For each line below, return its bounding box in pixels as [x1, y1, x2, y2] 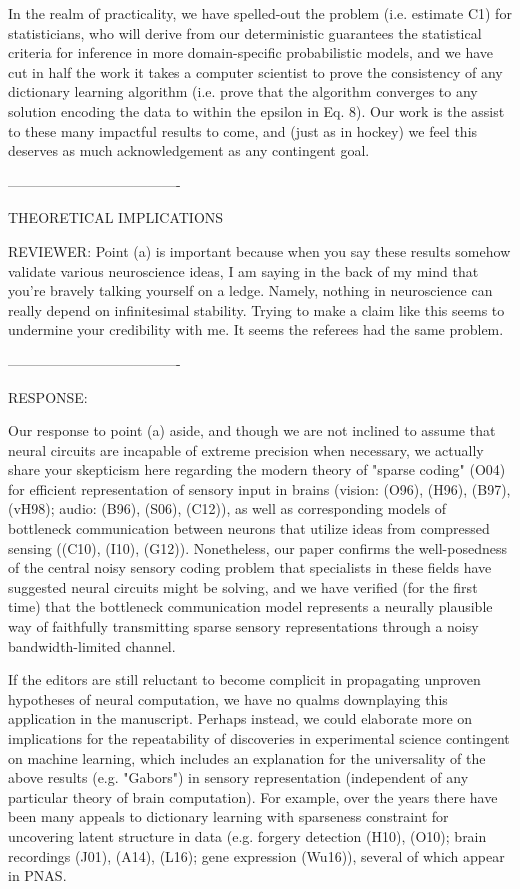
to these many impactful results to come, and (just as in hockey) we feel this [8, 120, 478, 141]
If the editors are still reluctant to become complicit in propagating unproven [8, 669, 481, 690]
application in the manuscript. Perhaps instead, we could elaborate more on [8, 708, 473, 729]
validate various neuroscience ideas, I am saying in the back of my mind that [8, 260, 479, 281]
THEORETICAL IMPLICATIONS [8, 207, 224, 228]
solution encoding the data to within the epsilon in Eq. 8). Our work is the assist [8, 100, 505, 121]
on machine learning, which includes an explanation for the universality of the [8, 747, 486, 768]
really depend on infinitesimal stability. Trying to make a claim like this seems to [8, 299, 505, 320]
